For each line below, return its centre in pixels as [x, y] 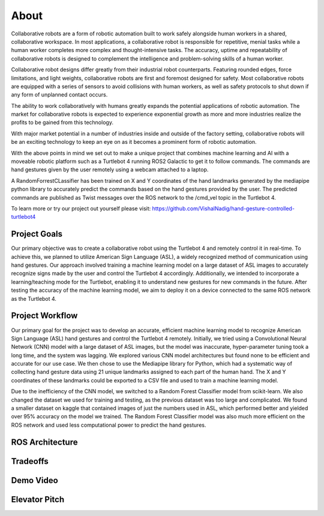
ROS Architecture [44, 442]
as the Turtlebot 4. [34, 298]
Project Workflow [44, 316]
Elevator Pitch [38, 500]
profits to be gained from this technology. [62, 122]
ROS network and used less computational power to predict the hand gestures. [109, 425]
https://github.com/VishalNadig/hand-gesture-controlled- [223, 208]
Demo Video [34, 480]
